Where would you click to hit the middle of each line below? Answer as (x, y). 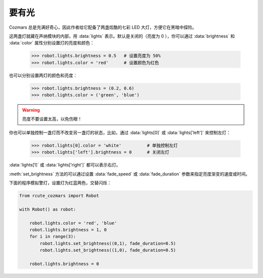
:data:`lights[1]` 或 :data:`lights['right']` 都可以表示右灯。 (65, 165)
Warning (31, 110)
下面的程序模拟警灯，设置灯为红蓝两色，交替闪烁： (60, 183)
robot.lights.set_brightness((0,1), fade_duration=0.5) (108, 243)
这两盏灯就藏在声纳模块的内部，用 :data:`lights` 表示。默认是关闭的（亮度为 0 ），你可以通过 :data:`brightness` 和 (122, 36)
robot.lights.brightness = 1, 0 (68, 230)
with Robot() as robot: (48, 209)
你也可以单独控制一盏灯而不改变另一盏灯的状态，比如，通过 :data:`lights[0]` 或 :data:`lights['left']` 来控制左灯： (120, 132)
